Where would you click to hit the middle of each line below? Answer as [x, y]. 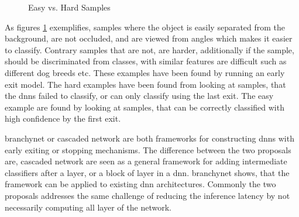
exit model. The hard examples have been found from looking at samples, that [145, 84]
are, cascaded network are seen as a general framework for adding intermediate [146, 161]
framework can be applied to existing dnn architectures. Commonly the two [140, 184]
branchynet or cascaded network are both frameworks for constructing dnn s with [149, 138]
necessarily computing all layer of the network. [88, 207]
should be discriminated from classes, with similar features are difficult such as [146, 61]
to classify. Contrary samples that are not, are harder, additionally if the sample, [149, 49]
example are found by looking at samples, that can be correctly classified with [145, 107]
